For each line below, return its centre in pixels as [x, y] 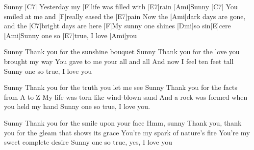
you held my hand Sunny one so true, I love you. [77, 106]
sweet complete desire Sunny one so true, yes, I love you [88, 142]
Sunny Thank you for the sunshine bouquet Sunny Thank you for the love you [122, 52]
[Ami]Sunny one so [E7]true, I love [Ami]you [70, 35]
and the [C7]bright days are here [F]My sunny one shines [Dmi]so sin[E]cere [117, 26]
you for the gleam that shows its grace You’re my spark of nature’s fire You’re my [127, 132]
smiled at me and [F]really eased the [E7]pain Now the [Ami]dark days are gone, [125, 16]
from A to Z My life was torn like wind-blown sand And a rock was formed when [126, 96]
